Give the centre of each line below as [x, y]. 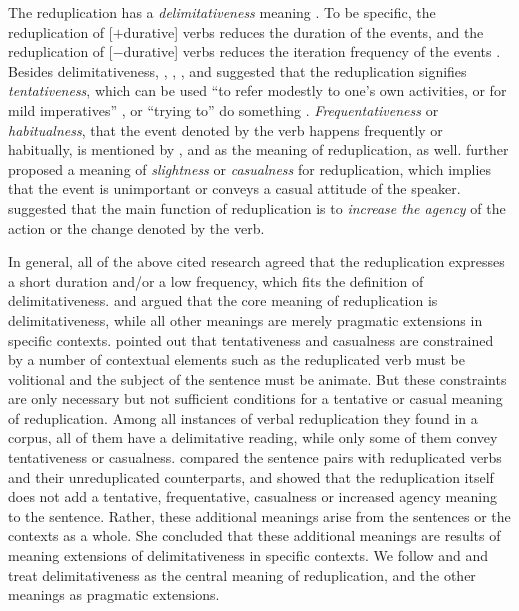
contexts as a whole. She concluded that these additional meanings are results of [254, 535]
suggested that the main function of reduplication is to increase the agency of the [257, 207]
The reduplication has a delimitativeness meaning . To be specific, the [222, 12]
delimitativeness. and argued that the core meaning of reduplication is [223, 300]
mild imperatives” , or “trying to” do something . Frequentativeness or [223, 109]
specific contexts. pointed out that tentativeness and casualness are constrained [251, 339]
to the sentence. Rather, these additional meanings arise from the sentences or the [259, 515]
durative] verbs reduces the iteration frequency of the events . [312, 51]
